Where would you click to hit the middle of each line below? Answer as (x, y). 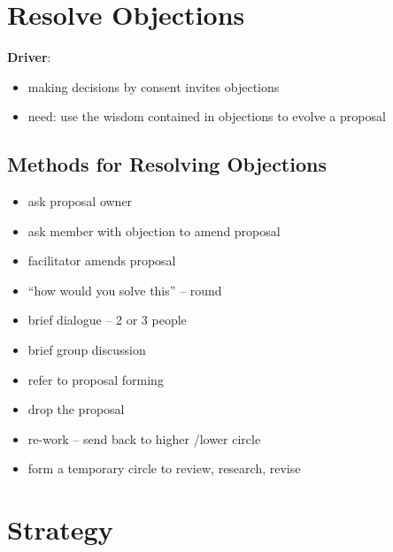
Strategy (60, 529)
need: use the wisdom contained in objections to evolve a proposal (207, 116)
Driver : (29, 57)
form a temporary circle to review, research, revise (164, 468)
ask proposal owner (80, 201)
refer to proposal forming (96, 379)
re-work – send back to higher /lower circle (144, 438)
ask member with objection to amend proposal (154, 230)
